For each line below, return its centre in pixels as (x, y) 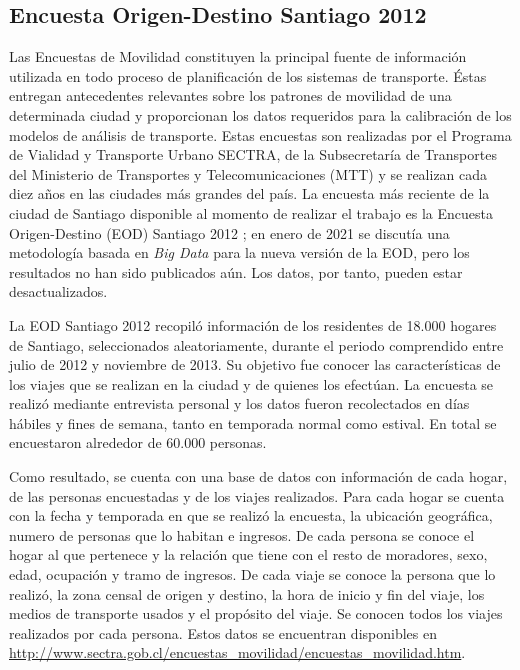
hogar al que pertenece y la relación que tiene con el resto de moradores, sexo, (248, 554)
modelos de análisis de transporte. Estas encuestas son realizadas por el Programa (260, 134)
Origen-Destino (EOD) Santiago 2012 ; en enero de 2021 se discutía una (229, 232)
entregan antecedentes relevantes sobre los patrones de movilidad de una (230, 95)
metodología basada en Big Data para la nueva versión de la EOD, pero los (239, 252)
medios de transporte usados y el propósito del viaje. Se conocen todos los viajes (256, 613)
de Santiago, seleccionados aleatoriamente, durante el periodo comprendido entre (256, 344)
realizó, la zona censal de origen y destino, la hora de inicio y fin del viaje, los (247, 593)
